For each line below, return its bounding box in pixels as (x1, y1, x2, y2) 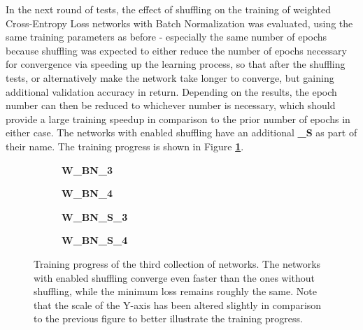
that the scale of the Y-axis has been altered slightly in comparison (34, 297, 322, 312)
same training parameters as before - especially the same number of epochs (6, 29, 327, 44)
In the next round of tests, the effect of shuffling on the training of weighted (6, 2, 332, 16)
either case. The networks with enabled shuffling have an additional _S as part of (6, 125, 357, 140)
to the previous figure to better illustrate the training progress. (34, 311, 303, 326)
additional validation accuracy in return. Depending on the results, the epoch (6, 84, 337, 99)
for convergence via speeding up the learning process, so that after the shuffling (6, 57, 346, 71)
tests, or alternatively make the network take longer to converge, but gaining (6, 70, 334, 85)
